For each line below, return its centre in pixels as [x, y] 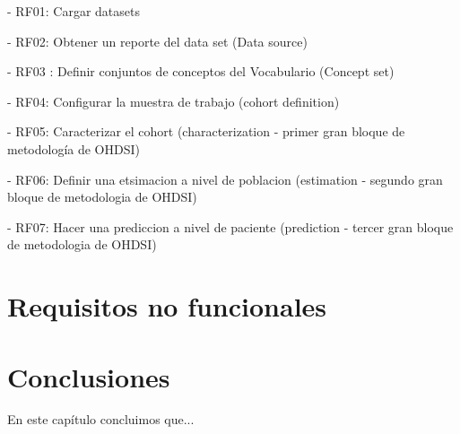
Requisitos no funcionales [167, 306]
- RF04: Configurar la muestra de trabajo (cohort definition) [174, 101]
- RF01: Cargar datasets [74, 11]
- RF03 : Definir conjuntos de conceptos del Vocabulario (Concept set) [201, 71]
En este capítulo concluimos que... [101, 419]
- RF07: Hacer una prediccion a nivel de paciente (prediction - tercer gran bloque [230, 226]
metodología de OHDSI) [74, 148]
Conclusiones [89, 376]
